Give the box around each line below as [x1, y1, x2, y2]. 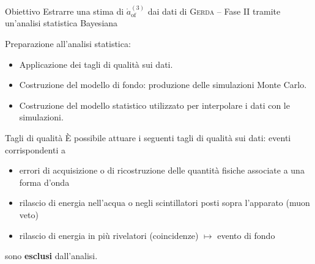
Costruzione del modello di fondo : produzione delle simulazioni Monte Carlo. [19, 78, 307, 91]
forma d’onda [19, 175, 70, 188]
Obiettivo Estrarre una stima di [5, 4, 124, 17]
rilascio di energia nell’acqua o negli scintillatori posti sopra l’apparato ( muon [19, 196, 310, 209]
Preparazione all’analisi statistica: [5, 37, 131, 50]
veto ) [19, 208, 39, 221]
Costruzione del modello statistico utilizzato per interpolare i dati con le [19, 98, 290, 111]
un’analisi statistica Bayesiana [5, 16, 118, 29]
